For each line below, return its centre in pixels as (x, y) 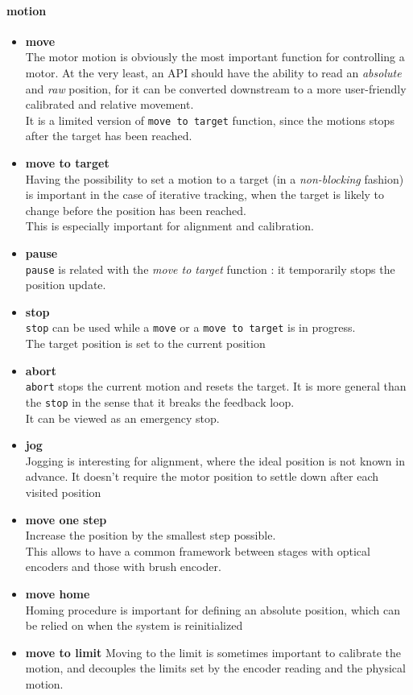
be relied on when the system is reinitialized (134, 625)
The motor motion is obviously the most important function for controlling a (215, 57)
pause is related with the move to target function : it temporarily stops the (210, 269)
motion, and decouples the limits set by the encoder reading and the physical (215, 668)
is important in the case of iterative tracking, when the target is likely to (205, 194)
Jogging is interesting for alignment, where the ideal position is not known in (215, 460)
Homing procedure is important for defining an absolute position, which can (213, 609)
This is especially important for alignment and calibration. (169, 226)
